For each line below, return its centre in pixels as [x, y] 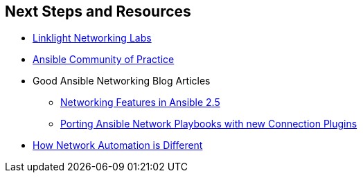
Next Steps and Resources [98, 11]
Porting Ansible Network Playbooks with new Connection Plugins [209, 124]
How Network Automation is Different [118, 145]
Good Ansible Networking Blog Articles [122, 81]
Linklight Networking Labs [92, 38]
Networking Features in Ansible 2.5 [140, 103]
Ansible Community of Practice [104, 60]
